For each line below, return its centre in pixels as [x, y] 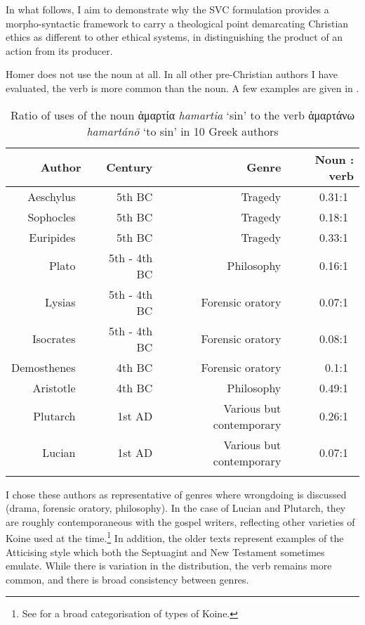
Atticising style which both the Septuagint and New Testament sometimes [165, 552]
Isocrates [54, 339]
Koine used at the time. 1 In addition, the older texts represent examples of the [175, 537]
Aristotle [54, 387]
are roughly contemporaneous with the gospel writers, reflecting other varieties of [180, 521]
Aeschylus [52, 196]
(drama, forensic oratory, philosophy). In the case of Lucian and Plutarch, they [176, 508]
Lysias [60, 302]
